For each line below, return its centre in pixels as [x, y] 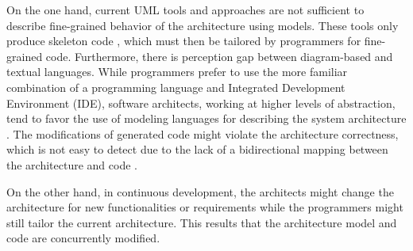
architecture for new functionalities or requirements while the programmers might [205, 207]
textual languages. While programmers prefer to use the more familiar [177, 72]
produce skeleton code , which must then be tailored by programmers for [184, 41]
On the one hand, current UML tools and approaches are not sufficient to [185, 10]
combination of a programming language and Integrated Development [176, 87]
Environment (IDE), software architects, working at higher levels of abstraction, [201, 103]
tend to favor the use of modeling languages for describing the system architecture [206, 118]
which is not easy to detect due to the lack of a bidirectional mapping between [197, 149]
